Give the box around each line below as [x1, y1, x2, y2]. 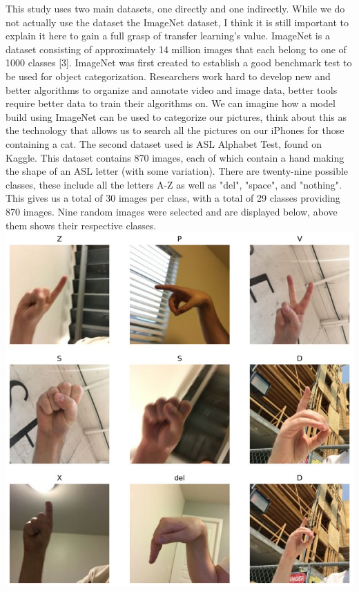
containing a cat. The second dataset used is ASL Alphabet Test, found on [6, 136, 322, 151]
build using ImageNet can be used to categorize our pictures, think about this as [6, 109, 347, 124]
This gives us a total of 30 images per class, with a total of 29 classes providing [6, 191, 340, 205]
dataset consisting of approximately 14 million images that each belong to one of [6, 41, 347, 56]
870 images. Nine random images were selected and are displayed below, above [6, 204, 338, 218]
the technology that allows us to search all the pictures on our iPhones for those [6, 123, 345, 137]
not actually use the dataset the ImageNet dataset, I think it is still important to [6, 15, 349, 29]
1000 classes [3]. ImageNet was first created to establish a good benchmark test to [6, 55, 352, 70]
